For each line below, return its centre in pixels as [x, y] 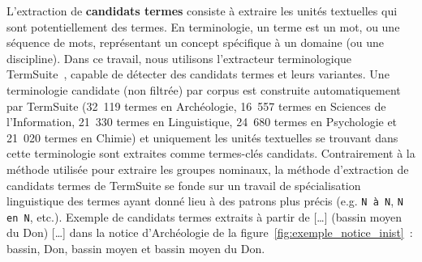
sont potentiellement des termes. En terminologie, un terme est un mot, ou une [203, 26]
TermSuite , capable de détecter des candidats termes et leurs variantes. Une [198, 74]
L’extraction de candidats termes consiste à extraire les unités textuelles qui [202, 11]
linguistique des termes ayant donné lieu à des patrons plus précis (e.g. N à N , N [205, 201]
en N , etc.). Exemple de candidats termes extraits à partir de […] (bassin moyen [205, 216]
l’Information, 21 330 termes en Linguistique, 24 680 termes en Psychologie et [202, 122]
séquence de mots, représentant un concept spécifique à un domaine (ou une [196, 42]
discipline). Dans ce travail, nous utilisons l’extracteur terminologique [179, 58]
